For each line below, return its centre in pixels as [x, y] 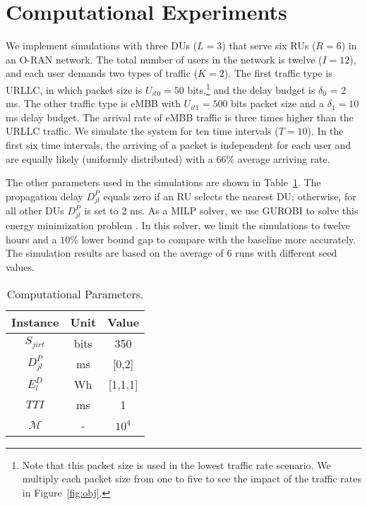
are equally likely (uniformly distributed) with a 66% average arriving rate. [168, 158]
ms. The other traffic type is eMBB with [93, 103]
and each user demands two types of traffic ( [102, 73]
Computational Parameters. [75, 293]
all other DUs [35, 211]
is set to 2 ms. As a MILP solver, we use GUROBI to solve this [221, 211]
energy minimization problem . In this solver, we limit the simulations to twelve [178, 225]
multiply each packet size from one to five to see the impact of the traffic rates [192, 479]
